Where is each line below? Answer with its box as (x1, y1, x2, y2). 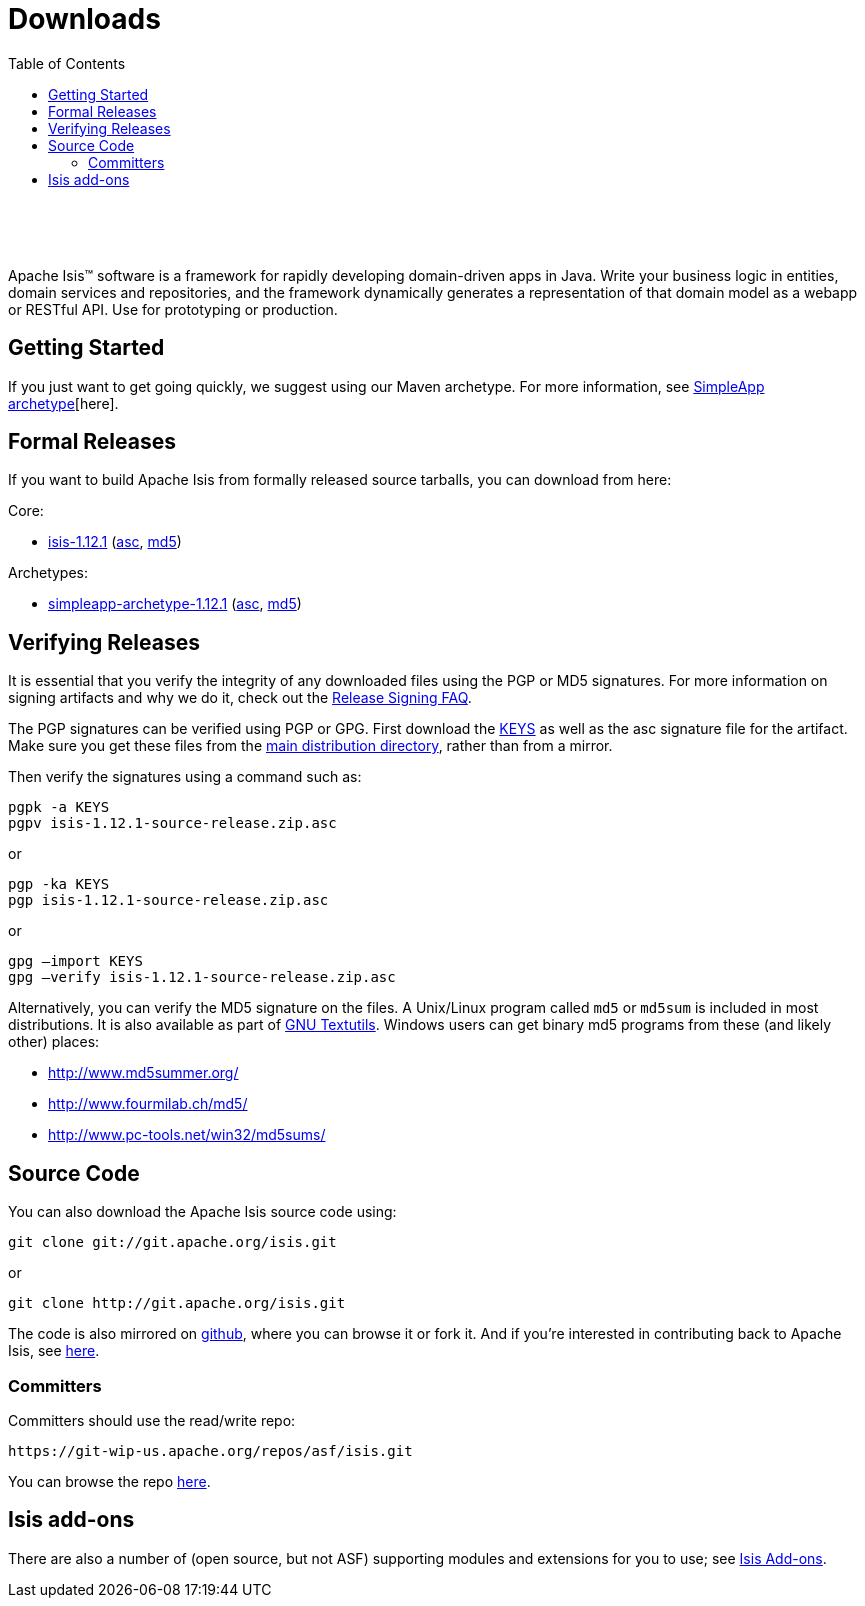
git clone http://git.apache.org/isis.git (8, 1295, 346, 1312)
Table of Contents (8, 54, 126, 72)
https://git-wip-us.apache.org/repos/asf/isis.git (8, 1442, 413, 1459)
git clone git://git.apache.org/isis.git (8, 1234, 337, 1251)
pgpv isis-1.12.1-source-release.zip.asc (8, 815, 337, 832)
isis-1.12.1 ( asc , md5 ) (48, 533, 182, 551)
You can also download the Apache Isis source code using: (8, 1203, 397, 1221)
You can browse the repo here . (8, 1472, 211, 1490)
